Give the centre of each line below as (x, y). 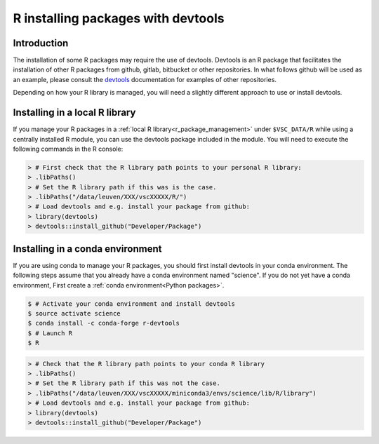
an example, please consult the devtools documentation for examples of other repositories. (145, 79)
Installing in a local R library (74, 113)
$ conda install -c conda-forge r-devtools (104, 323)
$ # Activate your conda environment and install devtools (131, 304)
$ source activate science (74, 313)
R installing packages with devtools (119, 18)
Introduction (41, 43)
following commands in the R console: (68, 149)
